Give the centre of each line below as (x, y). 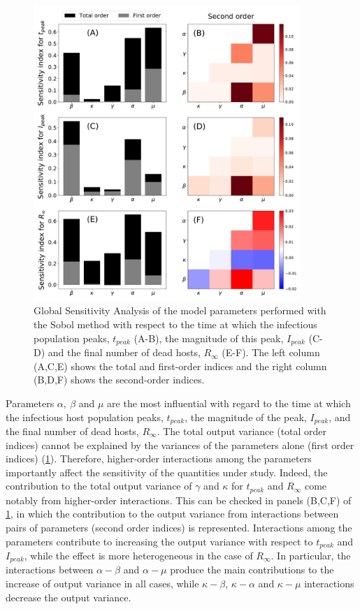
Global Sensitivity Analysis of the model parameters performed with (180, 310)
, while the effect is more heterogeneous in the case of (138, 556)
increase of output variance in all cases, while (102, 584)
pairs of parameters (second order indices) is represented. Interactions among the (179, 527)
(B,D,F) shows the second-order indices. (119, 380)
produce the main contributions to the (252, 570)
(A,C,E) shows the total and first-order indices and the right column (180, 366)
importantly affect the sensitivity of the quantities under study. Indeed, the (167, 472)
